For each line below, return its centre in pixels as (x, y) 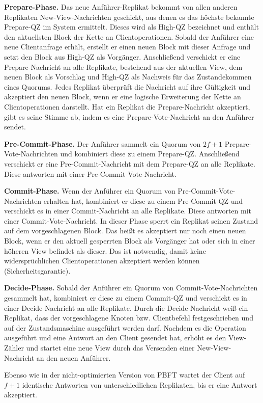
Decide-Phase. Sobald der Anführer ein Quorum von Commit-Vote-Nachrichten (131, 288)
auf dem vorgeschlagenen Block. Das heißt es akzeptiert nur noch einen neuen (125, 231)
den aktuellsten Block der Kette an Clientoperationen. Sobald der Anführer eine (129, 36)
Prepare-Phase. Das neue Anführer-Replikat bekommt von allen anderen (121, 7)
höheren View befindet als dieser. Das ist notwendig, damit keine (105, 250)
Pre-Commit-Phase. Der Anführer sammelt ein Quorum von (103, 143)
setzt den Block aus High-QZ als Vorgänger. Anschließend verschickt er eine (122, 56)
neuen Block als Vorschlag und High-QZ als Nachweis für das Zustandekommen (128, 77)
